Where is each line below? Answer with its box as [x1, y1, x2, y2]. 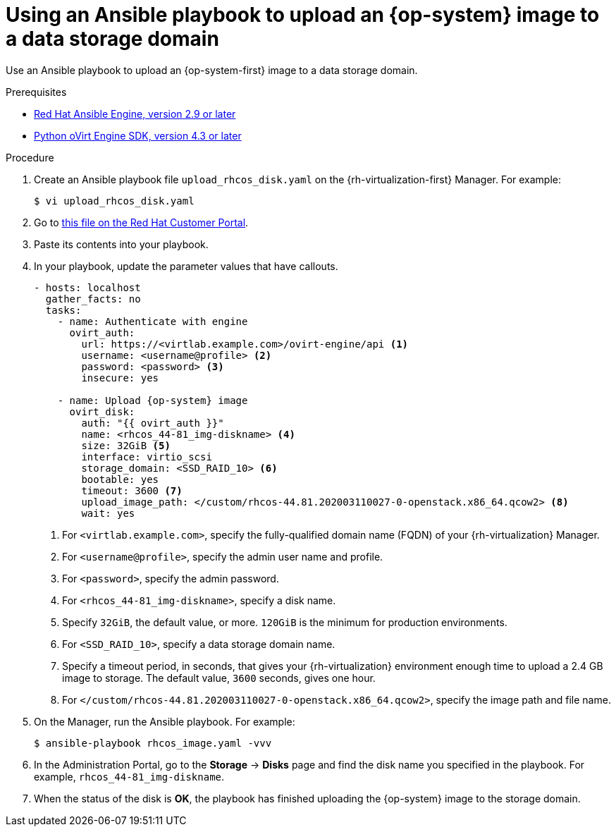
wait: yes [81, 507, 135, 519]
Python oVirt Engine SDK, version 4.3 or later [34, 129, 242, 142]
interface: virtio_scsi [81, 451, 212, 463]
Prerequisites [6, 85, 67, 98]
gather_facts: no [45, 293, 141, 305]
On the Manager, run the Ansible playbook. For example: [34, 715, 295, 728]
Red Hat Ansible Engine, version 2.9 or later [34, 107, 236, 120]
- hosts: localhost [34, 281, 141, 293]
